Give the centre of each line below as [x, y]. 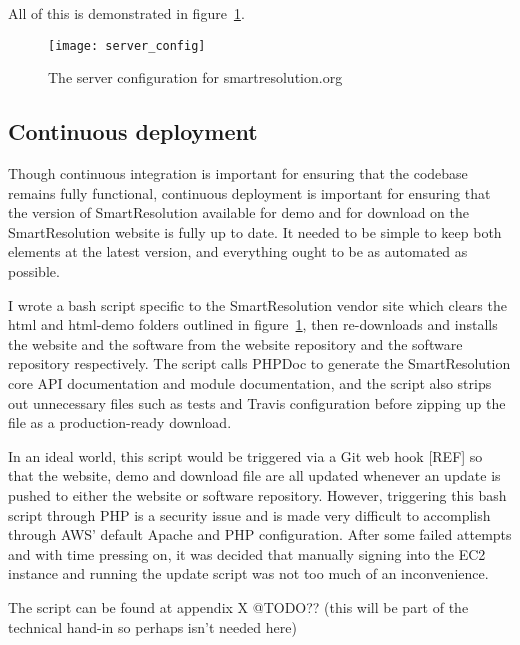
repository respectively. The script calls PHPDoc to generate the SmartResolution [259, 363]
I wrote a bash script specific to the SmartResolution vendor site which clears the [257, 304]
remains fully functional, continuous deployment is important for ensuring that [249, 192]
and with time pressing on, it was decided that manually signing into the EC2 [247, 553]
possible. [34, 271]
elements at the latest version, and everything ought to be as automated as [238, 251]
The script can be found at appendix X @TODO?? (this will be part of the [238, 606]
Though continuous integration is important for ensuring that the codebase [238, 173]
